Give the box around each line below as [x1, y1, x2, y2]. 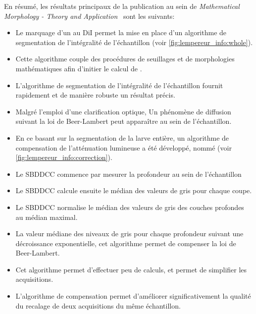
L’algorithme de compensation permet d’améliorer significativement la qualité [15, 291, 251, 301]
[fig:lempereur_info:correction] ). [15, 152, 112, 162]
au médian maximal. [15, 211, 78, 222]
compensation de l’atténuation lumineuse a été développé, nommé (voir [15, 142, 232, 153]
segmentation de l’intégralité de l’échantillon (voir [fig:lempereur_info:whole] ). [15, 37, 253, 47]
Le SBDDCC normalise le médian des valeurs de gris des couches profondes [15, 202, 244, 212]
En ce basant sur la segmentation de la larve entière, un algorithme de [15, 132, 229, 143]
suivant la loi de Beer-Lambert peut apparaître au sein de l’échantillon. [15, 116, 232, 126]
